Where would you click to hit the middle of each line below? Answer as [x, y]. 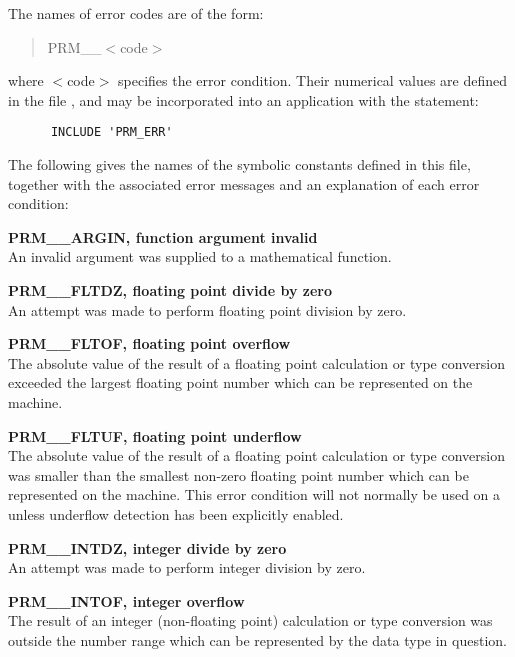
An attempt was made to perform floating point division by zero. [207, 309]
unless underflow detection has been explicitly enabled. [176, 513]
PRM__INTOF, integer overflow [126, 600]
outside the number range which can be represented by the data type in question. [257, 639]
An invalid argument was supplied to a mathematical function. [200, 256]
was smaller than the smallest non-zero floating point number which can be [238, 474]
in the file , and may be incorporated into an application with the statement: [243, 99]
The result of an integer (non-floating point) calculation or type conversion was [250, 620]
